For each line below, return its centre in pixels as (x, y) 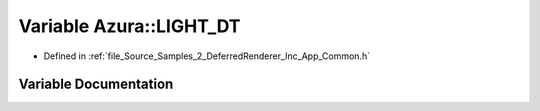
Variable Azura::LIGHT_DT (129, 26)
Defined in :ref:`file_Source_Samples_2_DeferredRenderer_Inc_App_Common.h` (206, 56)
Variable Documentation (96, 84)
